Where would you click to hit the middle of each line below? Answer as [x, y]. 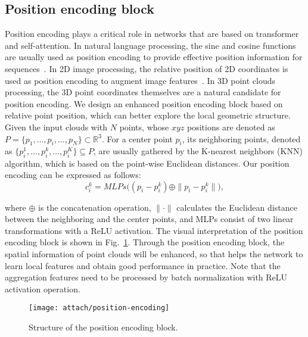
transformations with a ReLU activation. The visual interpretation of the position [154, 230]
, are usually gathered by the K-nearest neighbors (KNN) [198, 151]
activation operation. [43, 288]
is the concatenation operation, [95, 207]
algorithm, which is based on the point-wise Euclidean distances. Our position [147, 163]
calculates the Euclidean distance [237, 207]
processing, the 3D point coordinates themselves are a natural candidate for [143, 92]
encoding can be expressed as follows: [73, 175]
